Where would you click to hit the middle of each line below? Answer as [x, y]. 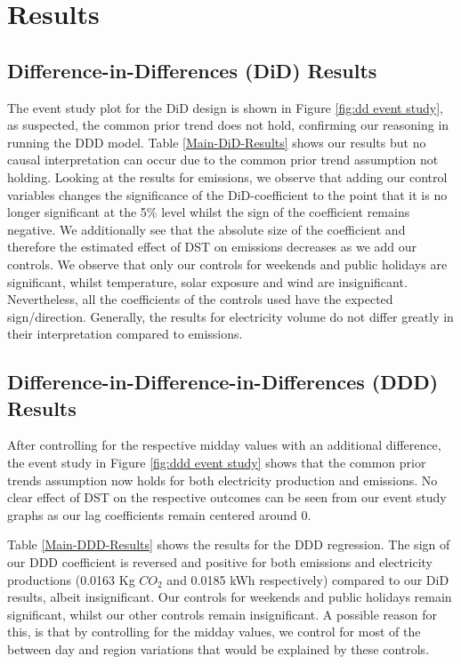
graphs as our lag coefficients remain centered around [152, 514]
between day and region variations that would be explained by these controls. [218, 649]
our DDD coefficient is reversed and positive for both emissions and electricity [220, 562]
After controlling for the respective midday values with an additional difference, [224, 445]
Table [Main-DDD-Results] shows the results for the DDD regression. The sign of [229, 544]
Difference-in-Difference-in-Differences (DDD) [223, 382]
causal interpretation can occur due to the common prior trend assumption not [223, 160]
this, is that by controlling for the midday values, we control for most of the [214, 632]
